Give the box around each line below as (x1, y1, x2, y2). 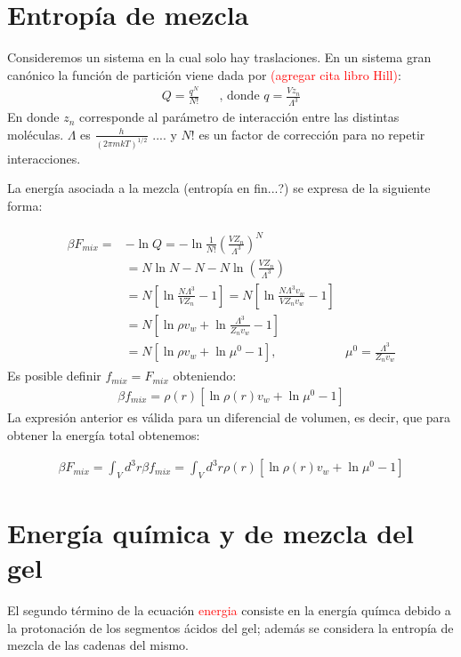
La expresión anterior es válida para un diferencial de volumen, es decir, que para (7, 407, 451, 426)
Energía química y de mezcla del (7, 515, 414, 551)
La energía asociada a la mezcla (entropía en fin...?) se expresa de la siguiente (7, 179, 431, 197)
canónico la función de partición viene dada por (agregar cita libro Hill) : (7, 65, 401, 84)
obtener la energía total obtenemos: (7, 425, 200, 444)
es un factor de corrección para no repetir (198, 124, 425, 143)
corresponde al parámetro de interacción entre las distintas (79, 108, 400, 126)
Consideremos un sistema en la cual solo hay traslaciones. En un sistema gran (7, 48, 432, 67)
